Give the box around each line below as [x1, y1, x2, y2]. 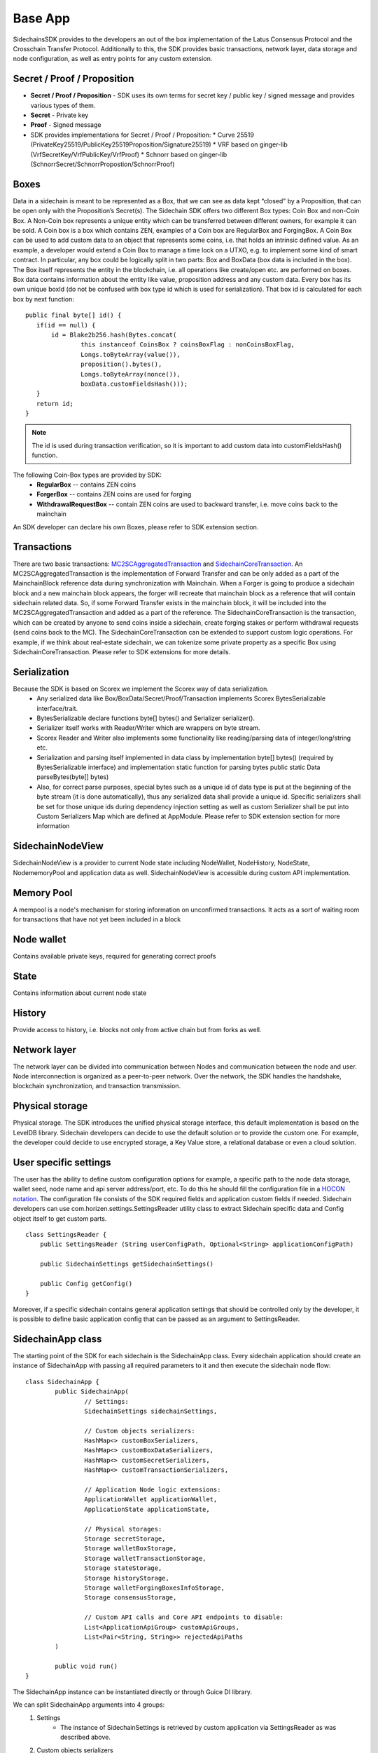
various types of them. [30, 101, 96, 109]
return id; [36, 400, 73, 407]
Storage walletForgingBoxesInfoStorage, [84, 1583, 225, 1592]
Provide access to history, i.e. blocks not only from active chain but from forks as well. [13, 1025, 262, 1034]
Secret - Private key [30, 111, 89, 119]
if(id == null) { [36, 321, 96, 329]
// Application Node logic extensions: [84, 1486, 221, 1494]
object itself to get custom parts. [13, 1214, 107, 1223]
